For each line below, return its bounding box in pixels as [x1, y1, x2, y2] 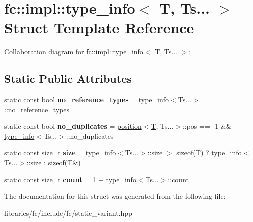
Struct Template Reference [4, 17, 194, 38]
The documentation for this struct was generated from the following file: [4, 191, 226, 201]
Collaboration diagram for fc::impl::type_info [4, 46, 143, 57]
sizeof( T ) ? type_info [176, 147, 242, 158]
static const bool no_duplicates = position [4, 121, 142, 131]
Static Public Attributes [4, 71, 132, 86]
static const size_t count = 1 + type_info [4, 174, 136, 184]
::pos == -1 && [182, 121, 232, 131]
